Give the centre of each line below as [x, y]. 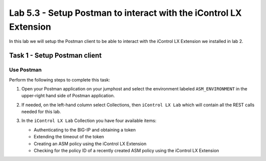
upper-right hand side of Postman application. [68, 96]
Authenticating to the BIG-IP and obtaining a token [85, 130]
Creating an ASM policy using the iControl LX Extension [90, 144]
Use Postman [25, 70]
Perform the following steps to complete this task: [60, 80]
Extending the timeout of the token [69, 137]
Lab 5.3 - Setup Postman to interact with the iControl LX [125, 13]
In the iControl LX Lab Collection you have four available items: [89, 121]
